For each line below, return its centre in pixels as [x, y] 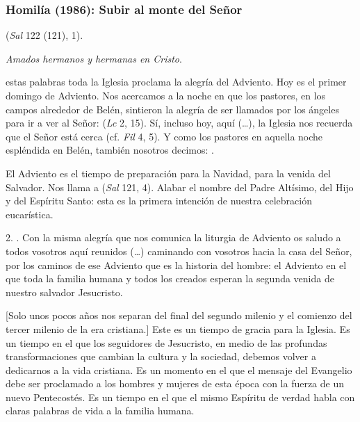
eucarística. [30, 214]
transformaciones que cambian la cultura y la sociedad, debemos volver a [161, 356]
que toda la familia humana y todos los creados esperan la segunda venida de [170, 278]
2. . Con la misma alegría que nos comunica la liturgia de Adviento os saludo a [173, 237]
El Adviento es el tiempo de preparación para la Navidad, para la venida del [168, 173]
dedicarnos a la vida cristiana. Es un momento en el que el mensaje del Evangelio [179, 370]
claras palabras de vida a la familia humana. [100, 411]
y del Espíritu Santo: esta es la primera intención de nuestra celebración [159, 201]
